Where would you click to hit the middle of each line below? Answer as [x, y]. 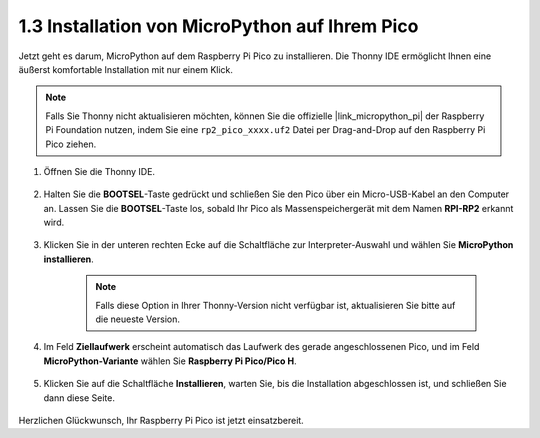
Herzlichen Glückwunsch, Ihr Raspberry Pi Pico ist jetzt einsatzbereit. [161, 420]
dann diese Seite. [79, 397]
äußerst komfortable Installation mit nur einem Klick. [126, 69]
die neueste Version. [137, 319]
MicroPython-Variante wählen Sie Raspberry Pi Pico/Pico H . [170, 361]
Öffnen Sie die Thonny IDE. [99, 171]
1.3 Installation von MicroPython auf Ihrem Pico [218, 26]
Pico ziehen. [71, 144]
